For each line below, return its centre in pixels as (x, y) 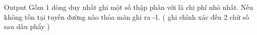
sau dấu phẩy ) (27, 26)
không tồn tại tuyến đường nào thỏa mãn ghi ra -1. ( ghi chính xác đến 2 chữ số (127, 17)
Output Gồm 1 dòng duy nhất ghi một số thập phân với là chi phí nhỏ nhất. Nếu (128, 7)
